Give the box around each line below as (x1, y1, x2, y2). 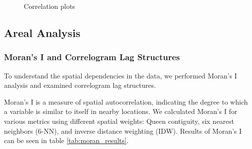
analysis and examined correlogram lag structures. (4, 80, 156, 90)
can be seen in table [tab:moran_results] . (4, 135, 129, 146)
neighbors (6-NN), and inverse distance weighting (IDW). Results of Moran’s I (4, 125, 242, 136)
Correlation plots (24, 1, 75, 11)
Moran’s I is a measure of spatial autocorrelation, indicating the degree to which (4, 96, 248, 107)
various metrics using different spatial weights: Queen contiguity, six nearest (4, 115, 235, 126)
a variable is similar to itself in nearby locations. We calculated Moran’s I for (4, 106, 238, 116)
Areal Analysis (4, 25, 81, 40)
